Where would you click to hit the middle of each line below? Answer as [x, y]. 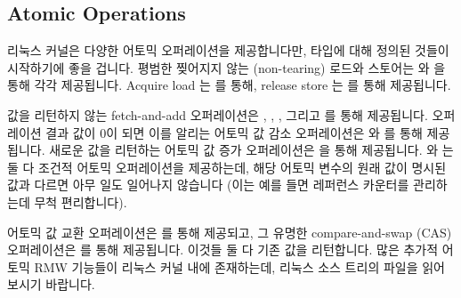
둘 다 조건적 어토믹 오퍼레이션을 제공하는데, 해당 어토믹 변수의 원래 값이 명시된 [227, 167]
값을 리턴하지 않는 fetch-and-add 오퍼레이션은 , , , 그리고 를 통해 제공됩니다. [218, 114]
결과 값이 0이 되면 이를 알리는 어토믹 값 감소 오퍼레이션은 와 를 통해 [234, 132]
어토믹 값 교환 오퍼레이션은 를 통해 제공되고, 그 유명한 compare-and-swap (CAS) [230, 232]
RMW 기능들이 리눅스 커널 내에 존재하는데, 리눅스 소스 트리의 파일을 [226, 266]
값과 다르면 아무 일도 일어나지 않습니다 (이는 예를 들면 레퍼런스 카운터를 [208, 185]
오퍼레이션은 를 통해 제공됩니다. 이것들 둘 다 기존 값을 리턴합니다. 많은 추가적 [223, 250]
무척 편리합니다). [81, 201]
